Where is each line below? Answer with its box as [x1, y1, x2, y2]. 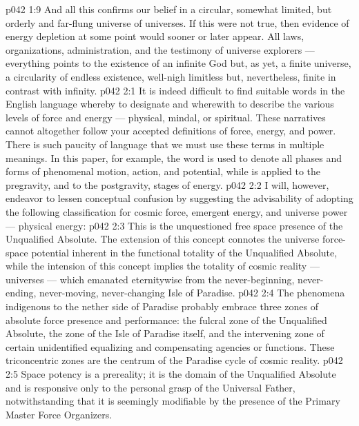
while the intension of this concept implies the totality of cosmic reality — [6, 258, 320, 273]
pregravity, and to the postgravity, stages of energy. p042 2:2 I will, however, [6, 177, 329, 192]
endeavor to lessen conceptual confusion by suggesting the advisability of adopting [6, 191, 353, 205]
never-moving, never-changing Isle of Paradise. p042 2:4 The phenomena [39, 285, 345, 300]
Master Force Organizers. [6, 407, 113, 421]
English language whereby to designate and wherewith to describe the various [6, 97, 334, 111]
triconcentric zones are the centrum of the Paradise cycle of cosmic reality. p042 [6, 353, 343, 367]
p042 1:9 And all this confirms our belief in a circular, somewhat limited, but [6, 2, 332, 16]
